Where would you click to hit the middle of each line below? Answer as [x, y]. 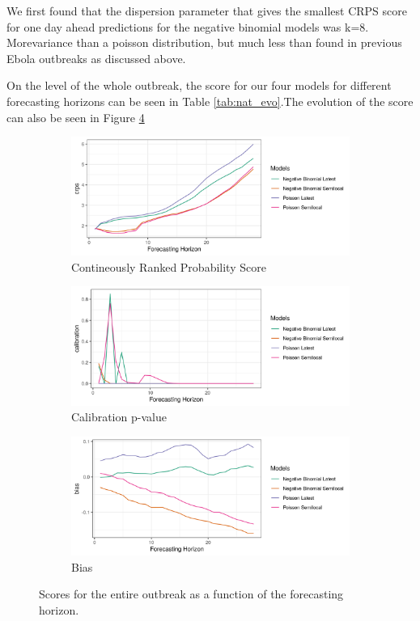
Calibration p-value [119, 417]
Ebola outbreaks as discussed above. [96, 58]
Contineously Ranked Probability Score [169, 266]
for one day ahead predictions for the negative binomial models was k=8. [188, 26]
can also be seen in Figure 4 [76, 117]
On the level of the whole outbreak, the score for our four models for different [199, 85]
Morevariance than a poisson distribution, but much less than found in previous [204, 42]
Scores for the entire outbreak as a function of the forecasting [191, 594]
